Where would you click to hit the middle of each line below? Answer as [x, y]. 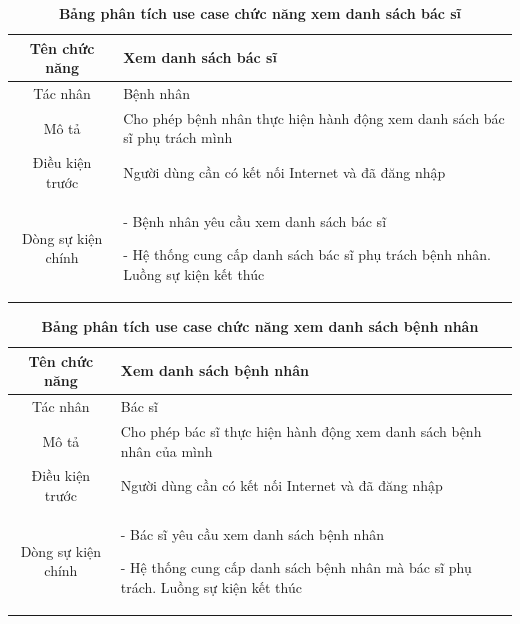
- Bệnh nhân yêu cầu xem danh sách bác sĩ [255, 220]
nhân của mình [166, 450]
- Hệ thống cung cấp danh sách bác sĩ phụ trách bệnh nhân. [307, 254]
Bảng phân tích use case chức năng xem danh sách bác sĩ [260, 13]
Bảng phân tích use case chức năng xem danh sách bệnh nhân [260, 326]
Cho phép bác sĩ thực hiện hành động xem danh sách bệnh [301, 430]
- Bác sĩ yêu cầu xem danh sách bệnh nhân [252, 533]
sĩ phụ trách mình [178, 137]
